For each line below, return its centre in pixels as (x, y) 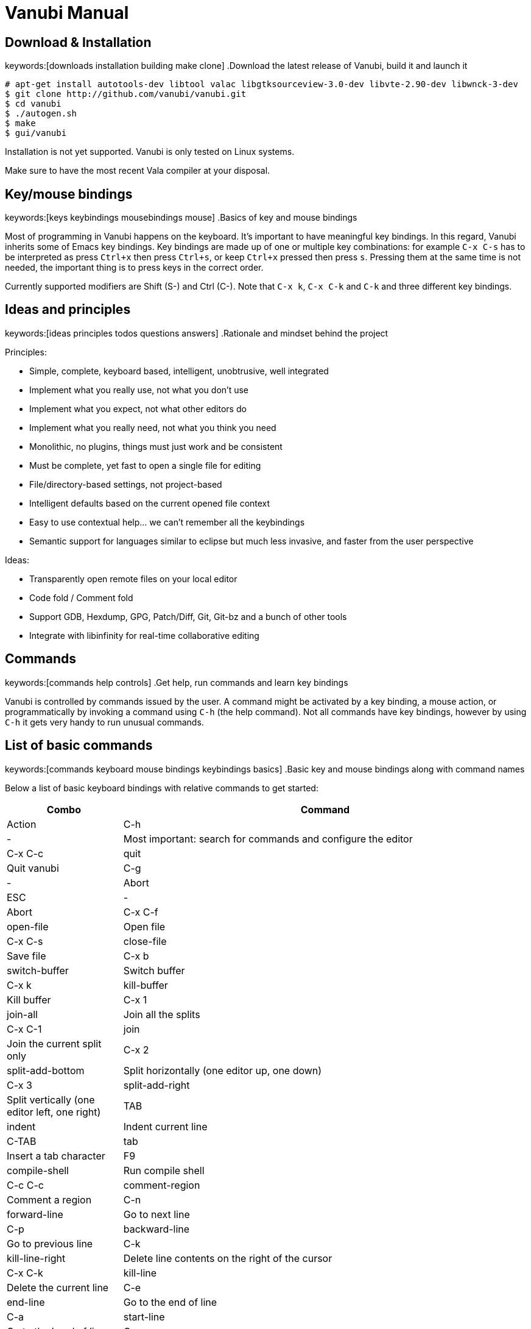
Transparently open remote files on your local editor (133, 579)
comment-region (162, 1185)
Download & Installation (78, 42)
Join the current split (54, 1043)
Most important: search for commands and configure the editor (268, 839)
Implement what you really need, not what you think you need (153, 427)
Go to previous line (50, 1243)
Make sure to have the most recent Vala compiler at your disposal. (138, 171)
